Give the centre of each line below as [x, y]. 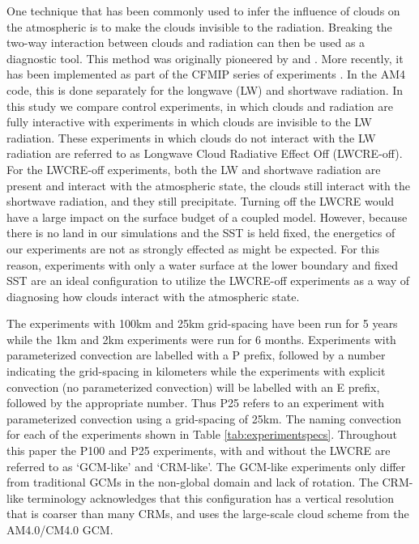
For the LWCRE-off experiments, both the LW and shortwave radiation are [194, 169]
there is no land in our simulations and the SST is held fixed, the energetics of [201, 233]
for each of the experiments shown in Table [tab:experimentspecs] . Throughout [202, 434]
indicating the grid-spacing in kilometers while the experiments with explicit [196, 371]
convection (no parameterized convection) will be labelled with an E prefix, [193, 387]
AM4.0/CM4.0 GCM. [60, 529]
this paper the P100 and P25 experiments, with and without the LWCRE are [199, 450]
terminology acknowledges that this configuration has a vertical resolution [211, 497]
